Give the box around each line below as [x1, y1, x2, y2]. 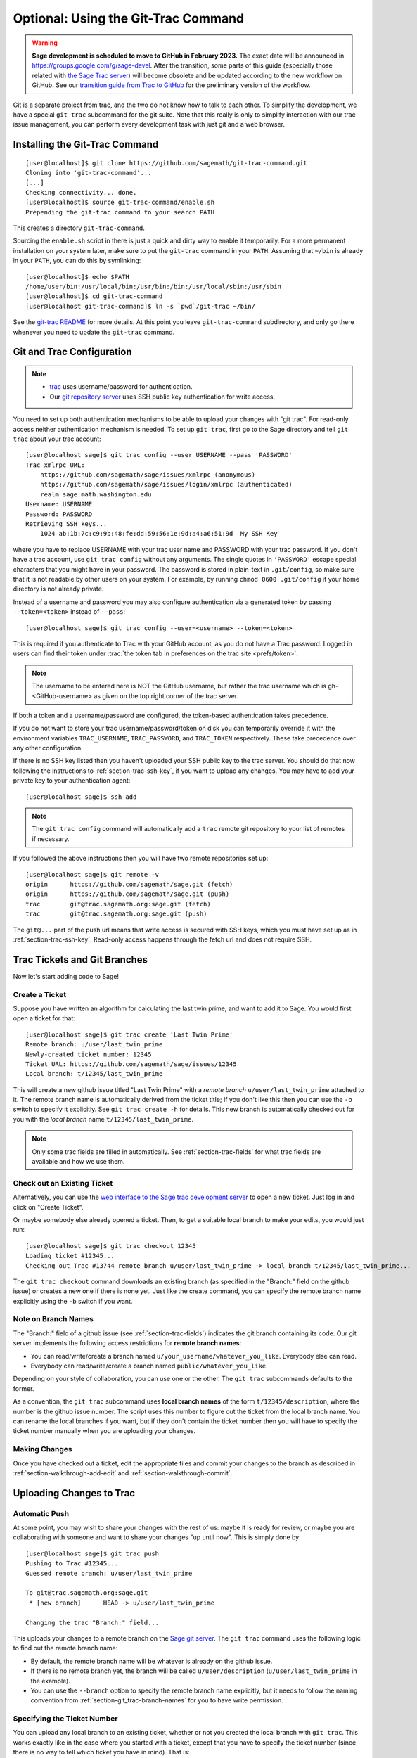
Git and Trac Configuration [13, 346, 133, 358]
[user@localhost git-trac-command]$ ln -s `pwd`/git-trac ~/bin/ [25, 302, 256, 310]
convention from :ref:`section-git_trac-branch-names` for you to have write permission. [30, 1696, 284, 1705]
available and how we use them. [32, 1157, 125, 1166]
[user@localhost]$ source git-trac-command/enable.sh [25, 198, 214, 207]
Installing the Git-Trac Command [13, 139, 159, 150]
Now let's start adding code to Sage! [13, 972, 120, 980]
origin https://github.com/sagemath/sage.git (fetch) [25, 880, 233, 888]
